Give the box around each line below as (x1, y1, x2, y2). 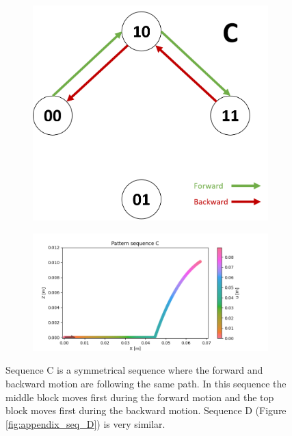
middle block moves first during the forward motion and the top (5, 389, 274, 404)
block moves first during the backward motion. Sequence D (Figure (5, 403, 287, 418)
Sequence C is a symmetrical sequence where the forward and (5, 363, 263, 377)
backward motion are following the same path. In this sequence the (5, 376, 287, 390)
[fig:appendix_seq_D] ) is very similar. (5, 416, 165, 431)
